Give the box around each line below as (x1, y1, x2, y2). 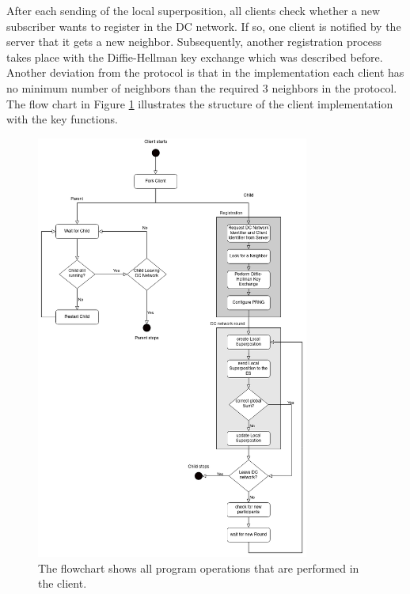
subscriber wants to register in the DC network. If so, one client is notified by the (6, 17, 401, 34)
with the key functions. (6, 111, 118, 127)
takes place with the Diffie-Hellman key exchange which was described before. (6, 48, 383, 65)
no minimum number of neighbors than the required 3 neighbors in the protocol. (6, 79, 397, 96)
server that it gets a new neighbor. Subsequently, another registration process (6, 33, 382, 50)
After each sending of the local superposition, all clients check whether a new (6, 2, 381, 18)
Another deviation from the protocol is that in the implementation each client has (6, 64, 404, 81)
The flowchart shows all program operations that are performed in (38, 559, 359, 576)
